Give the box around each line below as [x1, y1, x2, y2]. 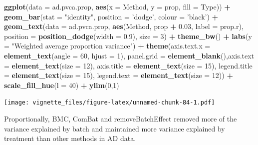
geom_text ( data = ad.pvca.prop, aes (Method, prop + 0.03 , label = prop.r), [4, 21, 244, 31]
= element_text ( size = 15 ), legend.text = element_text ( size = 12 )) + [4, 70, 233, 80]
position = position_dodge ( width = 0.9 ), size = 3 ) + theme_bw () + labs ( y [4, 30, 252, 41]
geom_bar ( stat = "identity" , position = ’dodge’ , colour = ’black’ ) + [4, 11, 219, 21]
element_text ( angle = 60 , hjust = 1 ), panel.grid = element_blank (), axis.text [4, 50, 255, 60]
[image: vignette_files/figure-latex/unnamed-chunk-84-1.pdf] [4, 99, 215, 106]
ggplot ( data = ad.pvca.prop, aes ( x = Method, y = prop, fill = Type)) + [4, 1, 231, 11]
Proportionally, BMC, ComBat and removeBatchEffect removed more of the [4, 113, 237, 123]
